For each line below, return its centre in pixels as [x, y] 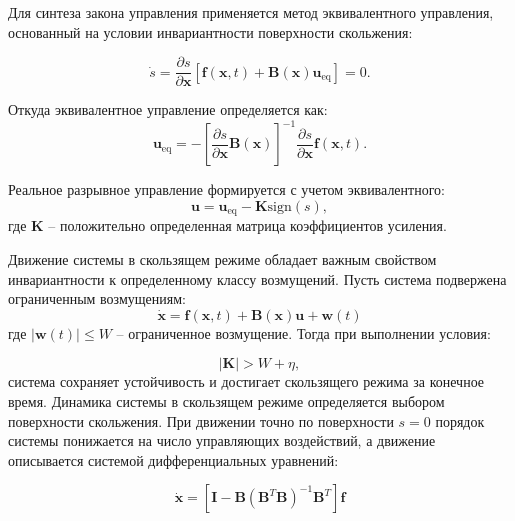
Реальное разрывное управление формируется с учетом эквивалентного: [226, 189]
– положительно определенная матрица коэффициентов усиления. [247, 225]
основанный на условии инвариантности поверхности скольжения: [210, 31]
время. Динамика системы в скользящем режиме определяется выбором [226, 400]
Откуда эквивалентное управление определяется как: [168, 109]
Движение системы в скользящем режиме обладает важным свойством [222, 258]
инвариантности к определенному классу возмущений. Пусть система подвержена [257, 278]
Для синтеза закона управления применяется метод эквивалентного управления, [251, 12]
